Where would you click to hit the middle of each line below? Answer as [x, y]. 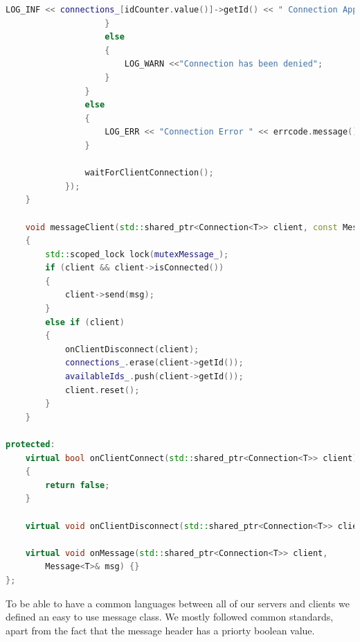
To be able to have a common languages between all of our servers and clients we [178, 603]
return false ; [78, 485]
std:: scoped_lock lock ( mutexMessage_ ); [137, 254]
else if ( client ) [85, 322]
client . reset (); [102, 390]
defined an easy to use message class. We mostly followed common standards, [170, 617]
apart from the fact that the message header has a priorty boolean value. [160, 630]
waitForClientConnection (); [149, 173]
